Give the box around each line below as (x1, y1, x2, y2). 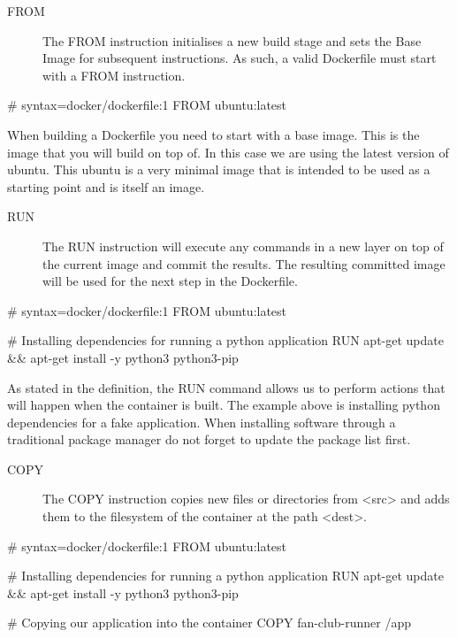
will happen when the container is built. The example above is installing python (7, 396, 440, 414)
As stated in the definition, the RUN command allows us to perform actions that (7, 378, 446, 396)
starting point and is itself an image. (7, 177, 205, 196)
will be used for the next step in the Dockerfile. (42, 272, 298, 290)
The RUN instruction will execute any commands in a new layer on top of (42, 236, 444, 255)
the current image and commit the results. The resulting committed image (42, 254, 446, 273)
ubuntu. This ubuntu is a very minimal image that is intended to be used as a (7, 160, 430, 179)
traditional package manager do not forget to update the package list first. (7, 430, 411, 449)
